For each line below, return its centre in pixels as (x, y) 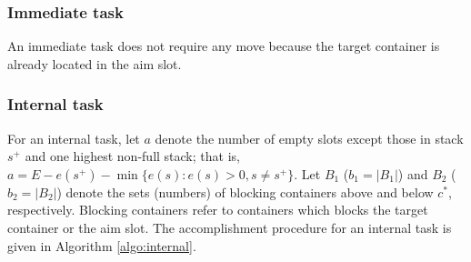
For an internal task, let (74, 138)
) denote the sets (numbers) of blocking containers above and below (245, 191)
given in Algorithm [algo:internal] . (102, 245)
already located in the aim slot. (95, 63)
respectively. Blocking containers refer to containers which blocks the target (218, 210)
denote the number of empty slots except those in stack (309, 138)
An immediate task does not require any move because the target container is (224, 46)
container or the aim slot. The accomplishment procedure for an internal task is (230, 227)
